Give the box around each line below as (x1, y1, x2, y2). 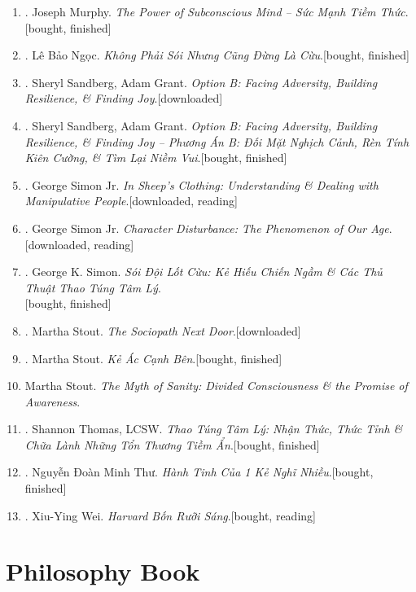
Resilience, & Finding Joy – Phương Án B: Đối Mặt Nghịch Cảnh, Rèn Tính (24, 133, 409, 150)
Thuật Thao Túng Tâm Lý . (24, 278, 161, 296)
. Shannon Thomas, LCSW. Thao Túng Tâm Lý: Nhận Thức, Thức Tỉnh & (24, 420, 403, 437)
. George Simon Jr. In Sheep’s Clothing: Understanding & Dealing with (24, 176, 379, 193)
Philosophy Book (6, 555, 200, 588)
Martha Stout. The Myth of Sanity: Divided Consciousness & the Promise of (24, 377, 408, 394)
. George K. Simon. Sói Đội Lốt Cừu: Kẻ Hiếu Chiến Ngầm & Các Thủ (24, 263, 383, 280)
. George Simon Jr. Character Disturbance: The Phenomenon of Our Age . (24, 219, 392, 236)
